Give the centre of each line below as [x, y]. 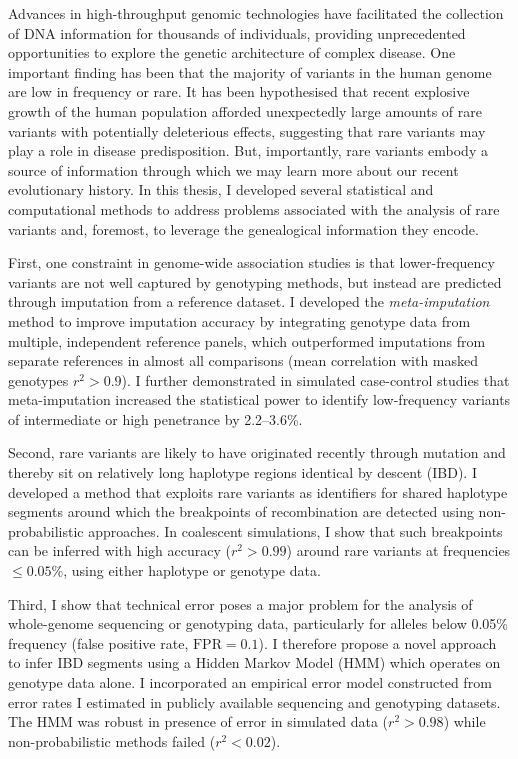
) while [464, 721]
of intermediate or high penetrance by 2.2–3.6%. [155, 418]
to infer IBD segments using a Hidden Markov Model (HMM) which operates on [254, 662]
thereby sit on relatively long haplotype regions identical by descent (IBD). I [242, 472]
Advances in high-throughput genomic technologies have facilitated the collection [256, 13]
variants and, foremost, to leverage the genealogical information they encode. [243, 228]
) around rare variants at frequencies [398, 550]
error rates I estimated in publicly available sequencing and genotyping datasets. [254, 701]
